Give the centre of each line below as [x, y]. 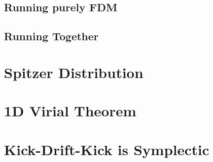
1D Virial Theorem [70, 111]
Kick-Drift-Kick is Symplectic [107, 149]
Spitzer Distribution [74, 72]
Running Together [51, 36]
